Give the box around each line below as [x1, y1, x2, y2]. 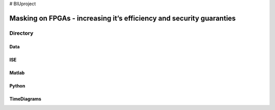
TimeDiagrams [9, 96, 42, 102]
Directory [9, 30, 34, 37]
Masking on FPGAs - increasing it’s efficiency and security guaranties [9, 14, 236, 22]
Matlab [9, 69, 25, 76]
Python [9, 82, 25, 89]
